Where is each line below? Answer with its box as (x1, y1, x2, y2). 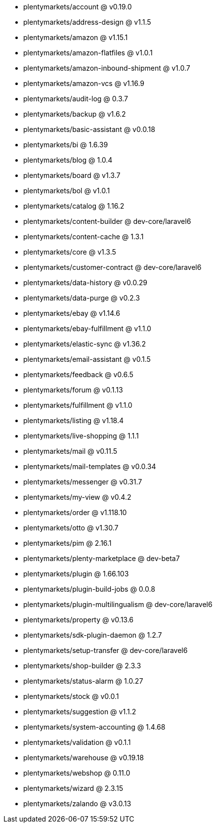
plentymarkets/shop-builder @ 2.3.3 (23, 661, 141, 670)
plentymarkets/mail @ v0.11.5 (23, 447, 118, 455)
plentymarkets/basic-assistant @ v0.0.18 (23, 125, 155, 133)
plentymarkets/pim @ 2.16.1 (23, 539, 112, 547)
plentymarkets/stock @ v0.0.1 (23, 692, 119, 700)
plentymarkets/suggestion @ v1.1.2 (23, 707, 136, 716)
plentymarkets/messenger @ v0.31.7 (23, 478, 142, 486)
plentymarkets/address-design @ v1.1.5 (23, 18, 151, 26)
